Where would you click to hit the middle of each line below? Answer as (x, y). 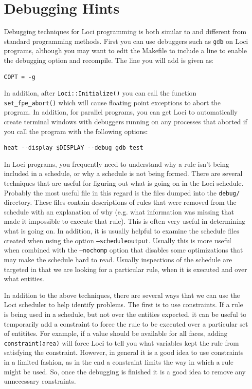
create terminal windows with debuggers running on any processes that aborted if (126, 122)
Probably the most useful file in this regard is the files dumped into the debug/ (122, 192)
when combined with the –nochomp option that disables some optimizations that (124, 250)
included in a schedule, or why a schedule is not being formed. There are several (123, 173)
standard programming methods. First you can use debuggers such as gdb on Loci (126, 41)
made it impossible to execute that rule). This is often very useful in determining (125, 221)
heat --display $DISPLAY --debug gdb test (74, 148)
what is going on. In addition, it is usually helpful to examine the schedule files (122, 231)
